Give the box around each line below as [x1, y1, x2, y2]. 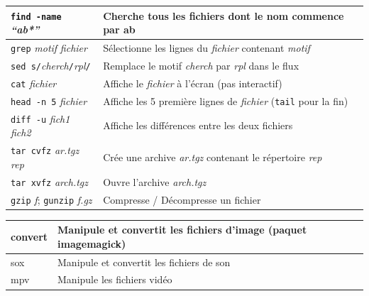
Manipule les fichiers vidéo [57, 272, 172, 287]
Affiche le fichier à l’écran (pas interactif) [103, 75, 282, 90]
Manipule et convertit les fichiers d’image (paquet [57, 222, 307, 237]
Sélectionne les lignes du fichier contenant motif [103, 40, 310, 55]
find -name [11, 11, 62, 22]
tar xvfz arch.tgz [11, 174, 89, 189]
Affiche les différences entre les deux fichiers [103, 118, 293, 133]
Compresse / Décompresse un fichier [103, 192, 261, 207]
